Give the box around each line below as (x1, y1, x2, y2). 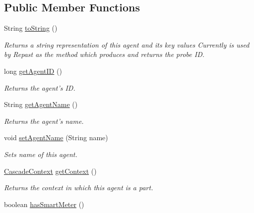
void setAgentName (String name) (4, 132, 108, 143)
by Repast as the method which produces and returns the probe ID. (4, 49, 205, 59)
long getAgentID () (4, 65, 62, 76)
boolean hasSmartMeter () (4, 199, 84, 209)
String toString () (4, 23, 58, 33)
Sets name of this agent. (4, 149, 77, 159)
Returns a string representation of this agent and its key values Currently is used (4, 39, 250, 50)
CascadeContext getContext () (4, 165, 97, 176)
